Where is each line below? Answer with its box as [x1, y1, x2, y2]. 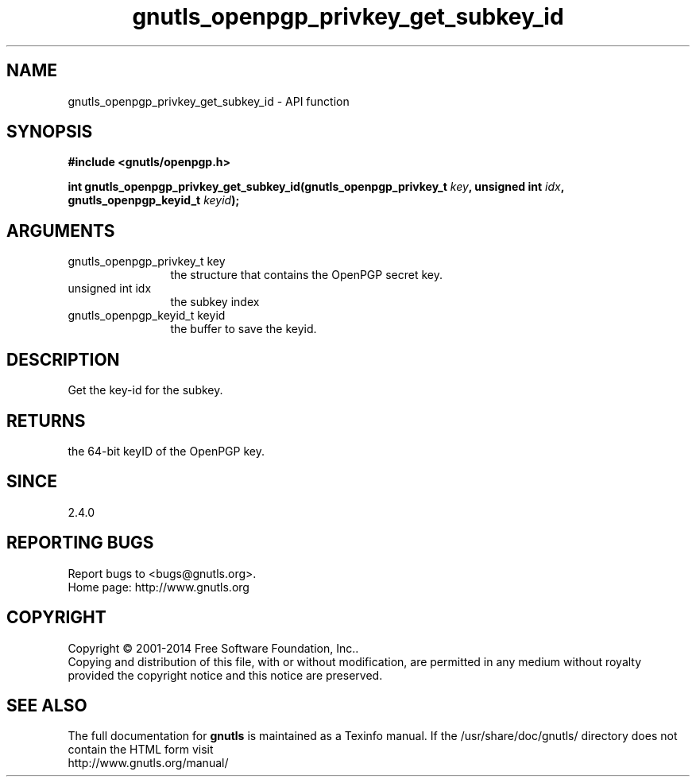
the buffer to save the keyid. [170, 322, 317, 336]
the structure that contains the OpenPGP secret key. [170, 268, 443, 282]
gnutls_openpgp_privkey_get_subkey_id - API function [68, 94, 350, 108]
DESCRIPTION [6, 349, 120, 370]
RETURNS [6, 410, 86, 431]
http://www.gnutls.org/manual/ [68, 756, 229, 770]
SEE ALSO [6, 695, 87, 715]
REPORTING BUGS [6, 533, 154, 553]
